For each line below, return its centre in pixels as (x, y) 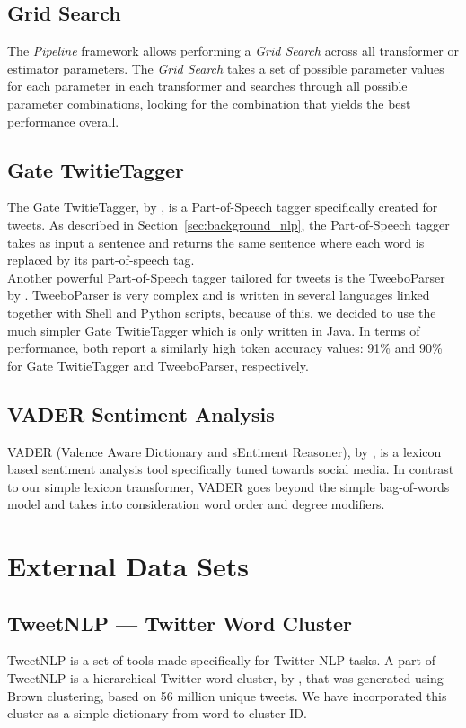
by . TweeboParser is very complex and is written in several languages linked (219, 295)
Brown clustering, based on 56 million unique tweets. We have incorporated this (227, 695)
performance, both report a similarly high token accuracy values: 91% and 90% (225, 348)
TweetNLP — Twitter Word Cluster (180, 623)
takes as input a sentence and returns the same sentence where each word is (216, 242)
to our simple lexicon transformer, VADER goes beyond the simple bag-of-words (229, 486)
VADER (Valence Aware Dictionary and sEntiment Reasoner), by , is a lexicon (224, 451)
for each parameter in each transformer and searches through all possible (207, 86)
